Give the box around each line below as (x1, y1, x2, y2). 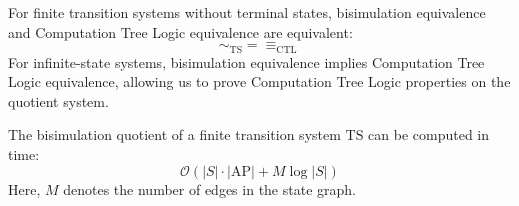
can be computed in (368, 124, 490, 145)
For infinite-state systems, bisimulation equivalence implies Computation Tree (8, 51, 485, 72)
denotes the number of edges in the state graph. (63, 178, 356, 199)
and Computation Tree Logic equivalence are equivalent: (8, 21, 353, 42)
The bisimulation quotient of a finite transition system (8, 124, 341, 145)
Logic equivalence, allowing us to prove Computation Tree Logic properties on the (8, 71, 511, 92)
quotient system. (8, 90, 109, 111)
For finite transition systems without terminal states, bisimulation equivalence (8, 2, 486, 22)
